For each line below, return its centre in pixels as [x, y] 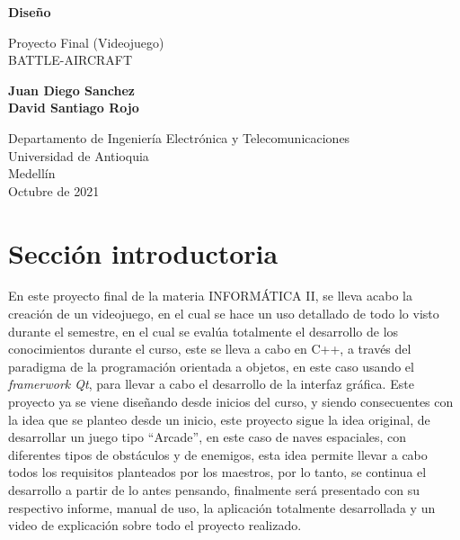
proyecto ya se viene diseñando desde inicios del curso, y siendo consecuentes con [231, 402]
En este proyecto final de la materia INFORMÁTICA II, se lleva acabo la [210, 296]
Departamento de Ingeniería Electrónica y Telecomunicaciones [179, 137]
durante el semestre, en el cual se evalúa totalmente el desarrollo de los [203, 331]
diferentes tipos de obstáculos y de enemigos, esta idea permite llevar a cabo [218, 454]
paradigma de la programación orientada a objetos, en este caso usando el [211, 366]
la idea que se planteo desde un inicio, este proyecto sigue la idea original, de [219, 419]
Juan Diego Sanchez [71, 90]
